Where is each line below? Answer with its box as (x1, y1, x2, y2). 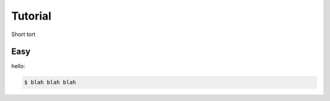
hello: (11, 62, 26, 70)
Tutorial (11, 9, 52, 23)
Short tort (11, 31, 36, 38)
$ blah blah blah (24, 79, 76, 86)
